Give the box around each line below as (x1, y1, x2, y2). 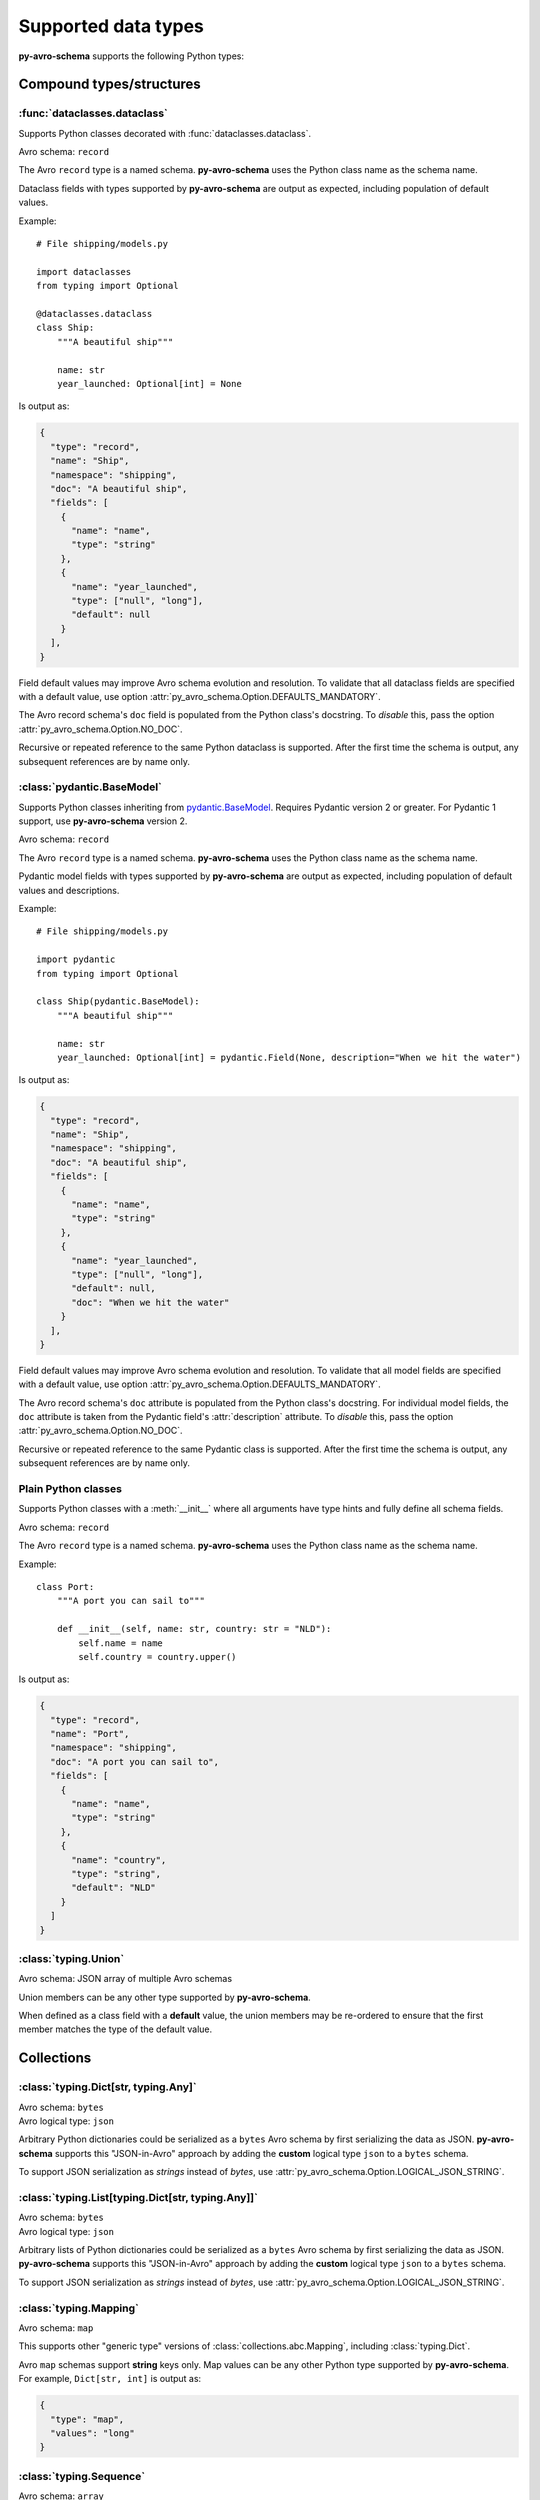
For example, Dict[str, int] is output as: (18, 2373, 202, 2385)
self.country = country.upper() (78, 1651, 237, 1662)
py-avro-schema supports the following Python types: (18, 50, 245, 62)
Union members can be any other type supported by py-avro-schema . (18, 1991, 312, 2003)
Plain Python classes (18, 1482, 122, 1496)
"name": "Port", (50, 1728, 130, 1740)
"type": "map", (50, 2413, 125, 2425)
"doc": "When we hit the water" (71, 1296, 230, 1308)
